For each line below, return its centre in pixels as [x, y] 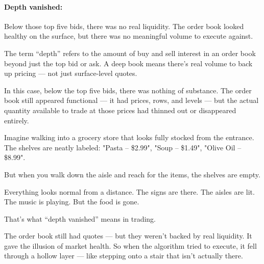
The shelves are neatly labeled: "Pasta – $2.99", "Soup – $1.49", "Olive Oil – [123, 147]
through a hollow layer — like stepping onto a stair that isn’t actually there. [124, 256]
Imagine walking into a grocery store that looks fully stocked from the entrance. [129, 137]
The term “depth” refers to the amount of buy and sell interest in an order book [130, 53]
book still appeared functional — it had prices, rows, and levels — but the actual [131, 100]
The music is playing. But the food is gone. [72, 202]
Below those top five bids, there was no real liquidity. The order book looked [124, 26]
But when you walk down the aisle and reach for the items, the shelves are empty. [132, 174]
